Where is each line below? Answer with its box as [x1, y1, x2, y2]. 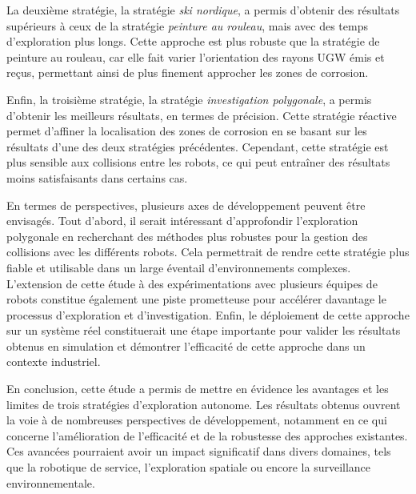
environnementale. [6, 474, 95, 491]
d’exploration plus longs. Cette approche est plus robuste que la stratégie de [6, 33, 380, 50]
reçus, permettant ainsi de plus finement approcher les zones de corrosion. [6, 64, 369, 81]
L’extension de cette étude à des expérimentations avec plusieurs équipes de [6, 275, 378, 291]
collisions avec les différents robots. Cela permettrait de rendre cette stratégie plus [6, 243, 410, 260]
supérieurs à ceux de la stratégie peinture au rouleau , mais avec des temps [6, 17, 368, 34]
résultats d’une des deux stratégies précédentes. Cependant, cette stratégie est [6, 138, 389, 155]
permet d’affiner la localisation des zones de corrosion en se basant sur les [6, 122, 367, 139]
